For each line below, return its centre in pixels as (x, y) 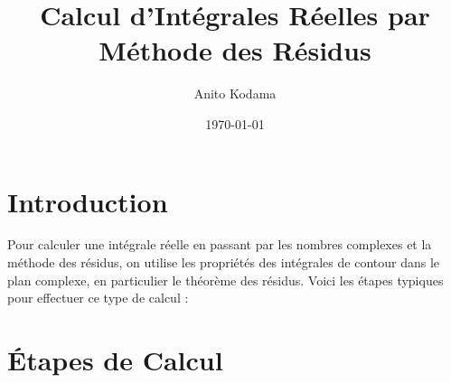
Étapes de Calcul (115, 360)
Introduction (88, 201)
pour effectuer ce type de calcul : (98, 298)
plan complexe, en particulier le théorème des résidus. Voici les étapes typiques (225, 280)
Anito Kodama (235, 93)
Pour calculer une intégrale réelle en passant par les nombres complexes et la (220, 244)
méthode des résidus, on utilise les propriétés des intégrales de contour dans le (224, 262)
